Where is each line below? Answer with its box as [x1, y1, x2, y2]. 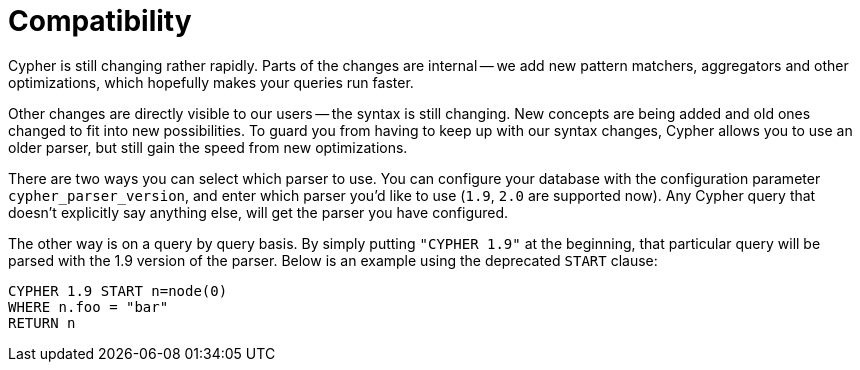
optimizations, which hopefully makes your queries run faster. [8, 73, 414, 91]
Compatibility [8, 4, 192, 38]
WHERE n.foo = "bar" [8, 298, 169, 315]
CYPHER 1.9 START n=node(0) [8, 282, 228, 299]
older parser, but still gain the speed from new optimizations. [8, 138, 408, 156]
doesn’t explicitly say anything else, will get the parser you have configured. [8, 203, 509, 221]
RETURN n [8, 314, 76, 331]
